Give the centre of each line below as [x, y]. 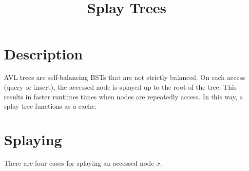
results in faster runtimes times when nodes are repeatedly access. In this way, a [124, 96]
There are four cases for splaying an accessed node [79, 162]
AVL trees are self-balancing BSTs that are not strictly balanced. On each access [124, 77]
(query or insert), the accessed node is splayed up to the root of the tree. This [120, 86]
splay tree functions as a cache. [50, 106]
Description [44, 54]
